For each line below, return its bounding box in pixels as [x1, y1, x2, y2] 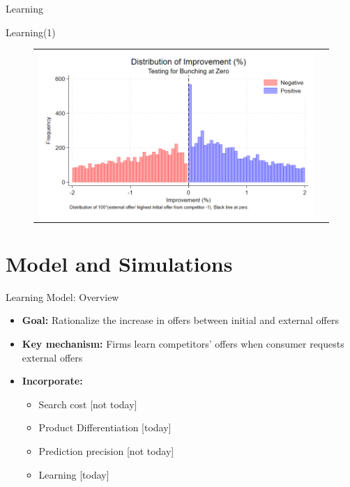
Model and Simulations [6, 249, 233, 277]
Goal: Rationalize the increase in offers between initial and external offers [22, 313, 339, 327]
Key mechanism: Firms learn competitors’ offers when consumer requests [22, 336, 344, 350]
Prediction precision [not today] [38, 443, 174, 458]
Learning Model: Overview [6, 289, 119, 304]
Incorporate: [22, 373, 83, 388]
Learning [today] [38, 467, 109, 481]
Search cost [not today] [38, 396, 137, 411]
